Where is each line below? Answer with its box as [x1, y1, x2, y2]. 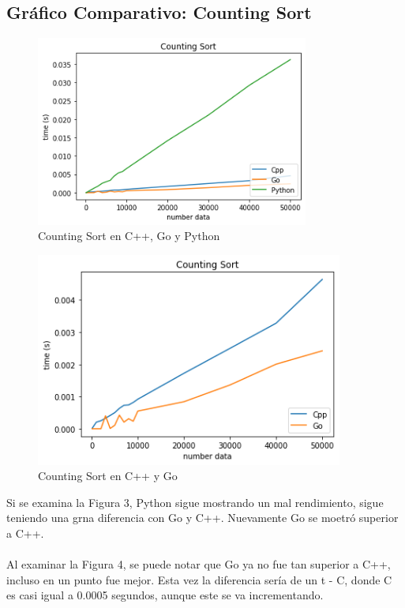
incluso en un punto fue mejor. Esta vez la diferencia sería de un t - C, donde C [6, 571, 392, 587]
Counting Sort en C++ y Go [38, 467, 178, 484]
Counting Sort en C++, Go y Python [38, 227, 220, 244]
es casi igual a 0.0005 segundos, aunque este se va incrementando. [6, 587, 324, 603]
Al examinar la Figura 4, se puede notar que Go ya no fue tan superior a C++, [6, 556, 391, 572]
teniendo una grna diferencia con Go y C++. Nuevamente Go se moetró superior [6, 509, 399, 526]
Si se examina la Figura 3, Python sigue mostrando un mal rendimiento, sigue [6, 494, 384, 510]
